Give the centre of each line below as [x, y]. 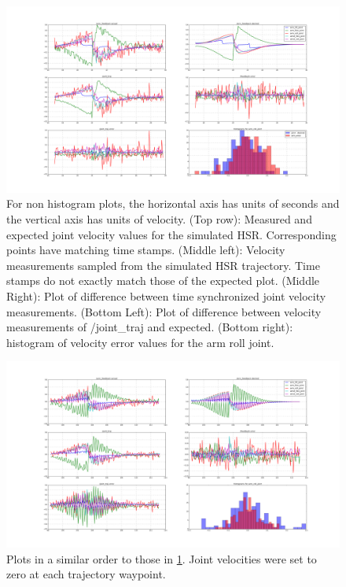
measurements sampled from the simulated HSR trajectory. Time [163, 265]
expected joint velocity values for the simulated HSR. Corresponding [171, 234]
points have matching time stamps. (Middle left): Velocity [146, 250]
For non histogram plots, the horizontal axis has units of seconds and [173, 203]
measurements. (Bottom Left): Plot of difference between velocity [164, 311]
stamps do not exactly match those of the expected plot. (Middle [163, 281]
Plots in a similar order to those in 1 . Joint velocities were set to [162, 558]
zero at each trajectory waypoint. [86, 574]
